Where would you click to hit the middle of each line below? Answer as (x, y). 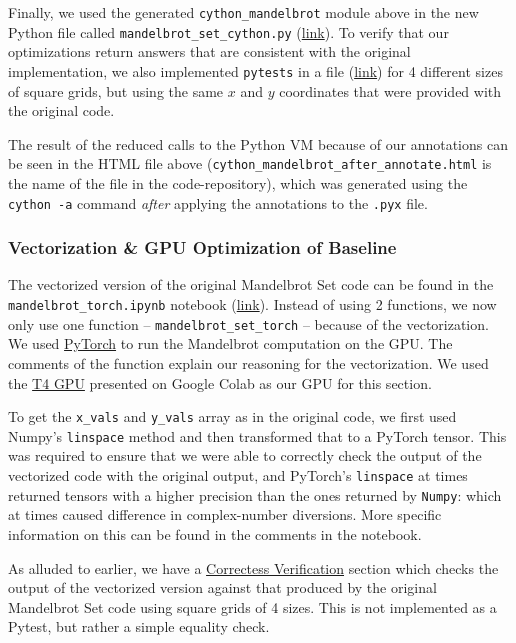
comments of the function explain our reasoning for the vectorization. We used (248, 362)
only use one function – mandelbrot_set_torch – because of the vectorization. (248, 323)
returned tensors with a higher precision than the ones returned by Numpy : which (255, 494)
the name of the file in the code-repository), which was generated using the (238, 183)
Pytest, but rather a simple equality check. (139, 626)
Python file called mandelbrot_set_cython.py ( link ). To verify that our (228, 31)
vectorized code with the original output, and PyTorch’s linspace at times (238, 475)
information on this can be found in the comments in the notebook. (215, 533)
